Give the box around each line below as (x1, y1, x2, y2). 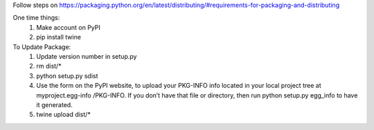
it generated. (36, 100, 73, 109)
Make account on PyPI (36, 23, 100, 31)
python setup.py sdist (36, 71, 98, 80)
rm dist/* (36, 62, 62, 71)
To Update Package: (12, 42, 71, 51)
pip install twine (36, 33, 81, 41)
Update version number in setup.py (36, 52, 137, 60)
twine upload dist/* (36, 111, 91, 119)
